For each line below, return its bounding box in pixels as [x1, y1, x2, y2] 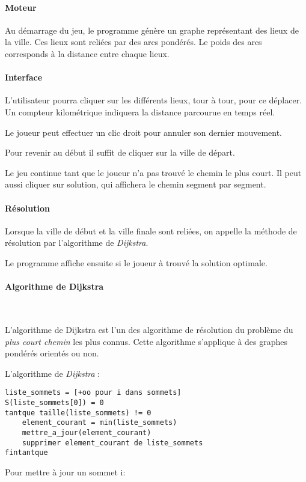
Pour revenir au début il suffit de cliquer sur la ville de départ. [5, 146, 235, 159]
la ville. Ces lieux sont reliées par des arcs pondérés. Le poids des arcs [5, 35, 262, 48]
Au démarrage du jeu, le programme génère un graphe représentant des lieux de [5, 23, 299, 36]
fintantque [5, 448, 48, 457]
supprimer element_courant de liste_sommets [22, 438, 203, 447]
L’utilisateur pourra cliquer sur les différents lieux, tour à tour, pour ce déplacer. [5, 94, 302, 106]
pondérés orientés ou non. [5, 347, 99, 359]
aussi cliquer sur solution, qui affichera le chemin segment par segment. [5, 178, 266, 191]
